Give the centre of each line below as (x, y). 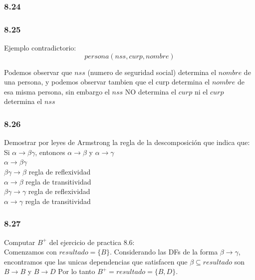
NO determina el (151, 91)
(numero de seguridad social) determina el (152, 72)
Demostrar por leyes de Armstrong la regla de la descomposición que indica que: (127, 142)
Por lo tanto (77, 271)
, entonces (50, 152)
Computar (20, 242)
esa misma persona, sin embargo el (57, 91)
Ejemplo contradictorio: (40, 48)
